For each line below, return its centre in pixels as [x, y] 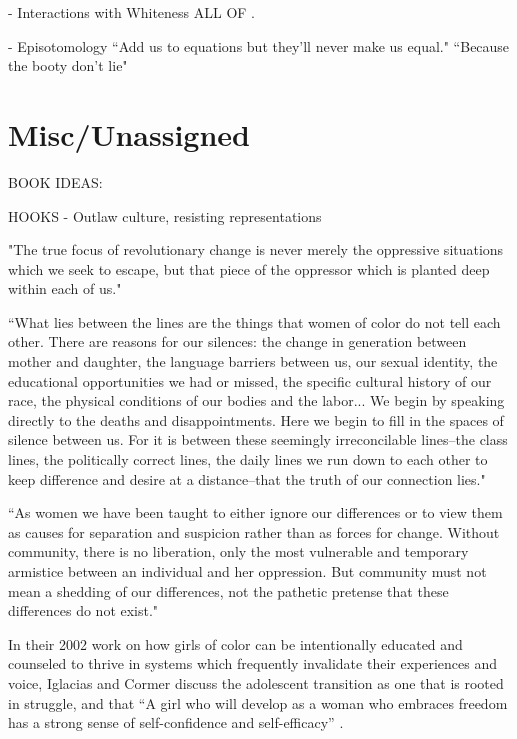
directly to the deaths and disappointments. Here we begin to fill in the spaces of [256, 419]
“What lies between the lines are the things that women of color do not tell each [254, 321]
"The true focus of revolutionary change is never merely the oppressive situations [256, 249]
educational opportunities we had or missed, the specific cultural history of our [250, 380]
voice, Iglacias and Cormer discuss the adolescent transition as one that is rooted [256, 682]
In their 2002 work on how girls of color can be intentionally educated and [235, 643]
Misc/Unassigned [129, 133]
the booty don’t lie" [68, 65]
